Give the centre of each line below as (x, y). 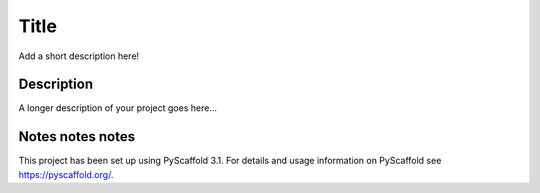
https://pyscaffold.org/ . (66, 174)
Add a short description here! (79, 56)
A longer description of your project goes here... (117, 108)
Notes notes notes (77, 136)
